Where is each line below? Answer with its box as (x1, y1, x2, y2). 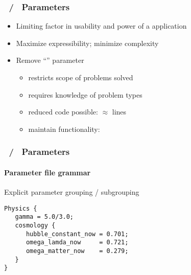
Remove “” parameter (16, 55, 84, 65)
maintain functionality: (28, 123, 100, 134)
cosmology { (15, 221, 56, 229)
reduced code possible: (28, 106, 98, 117)
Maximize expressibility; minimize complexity (16, 37, 159, 48)
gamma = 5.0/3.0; (15, 213, 74, 221)
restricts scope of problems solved (28, 72, 133, 82)
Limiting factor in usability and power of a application (16, 20, 187, 31)
